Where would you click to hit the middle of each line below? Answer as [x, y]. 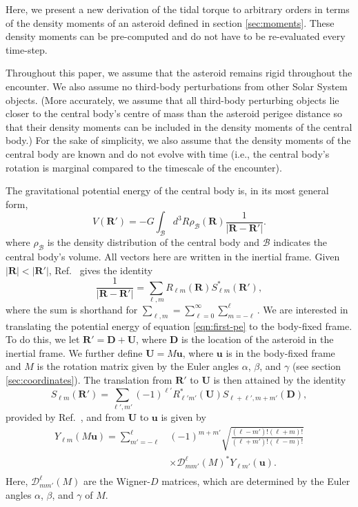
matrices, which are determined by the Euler [256, 481]
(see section [317, 366]
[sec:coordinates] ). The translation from [89, 380]
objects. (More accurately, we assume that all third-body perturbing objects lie [172, 100]
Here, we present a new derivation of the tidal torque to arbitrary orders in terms [178, 9]
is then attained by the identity [280, 380]
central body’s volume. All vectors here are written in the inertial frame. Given [173, 256]
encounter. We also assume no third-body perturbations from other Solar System [177, 86]
